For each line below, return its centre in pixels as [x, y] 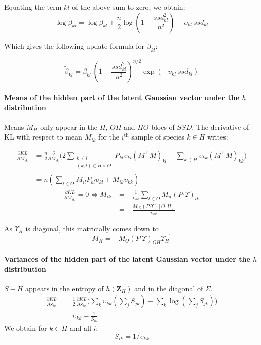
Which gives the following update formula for [74, 45]
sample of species [158, 137]
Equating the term [33, 7]
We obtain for [26, 328]
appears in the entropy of [65, 288]
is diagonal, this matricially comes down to [92, 229]
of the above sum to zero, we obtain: [129, 7]
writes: [218, 137]
